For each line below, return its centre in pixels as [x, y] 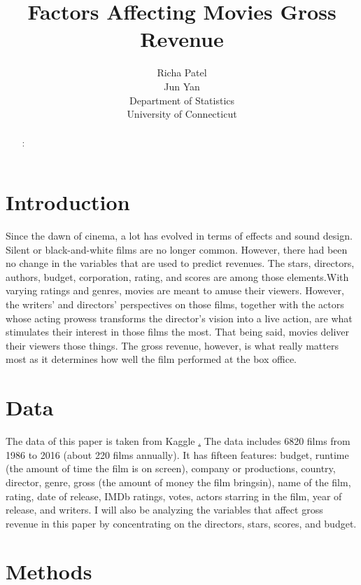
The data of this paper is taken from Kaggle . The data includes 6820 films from [178, 441]
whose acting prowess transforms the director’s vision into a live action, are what [179, 318]
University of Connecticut [182, 114]
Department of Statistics [182, 100]
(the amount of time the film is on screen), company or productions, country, [171, 468]
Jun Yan [182, 86]
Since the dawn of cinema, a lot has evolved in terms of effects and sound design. [179, 236]
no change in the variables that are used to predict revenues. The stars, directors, [180, 263]
